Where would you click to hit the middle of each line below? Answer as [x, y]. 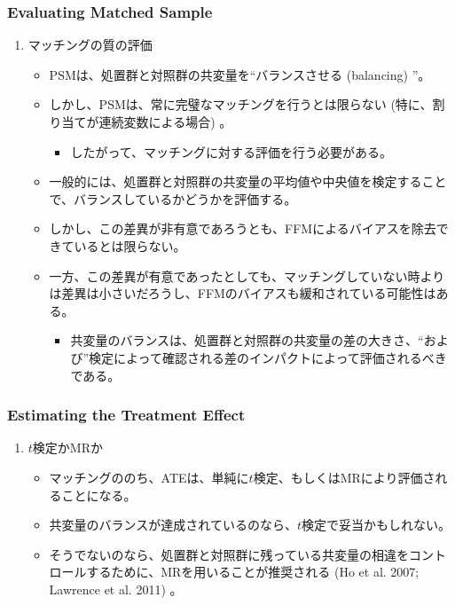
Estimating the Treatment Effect [126, 415]
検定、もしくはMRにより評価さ [344, 477]
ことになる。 [99, 495]
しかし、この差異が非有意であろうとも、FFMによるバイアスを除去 [243, 228]
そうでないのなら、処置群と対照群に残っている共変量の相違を [229, 554]
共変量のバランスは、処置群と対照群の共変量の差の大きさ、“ [247, 340]
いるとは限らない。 [130, 245]
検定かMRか [68, 448]
